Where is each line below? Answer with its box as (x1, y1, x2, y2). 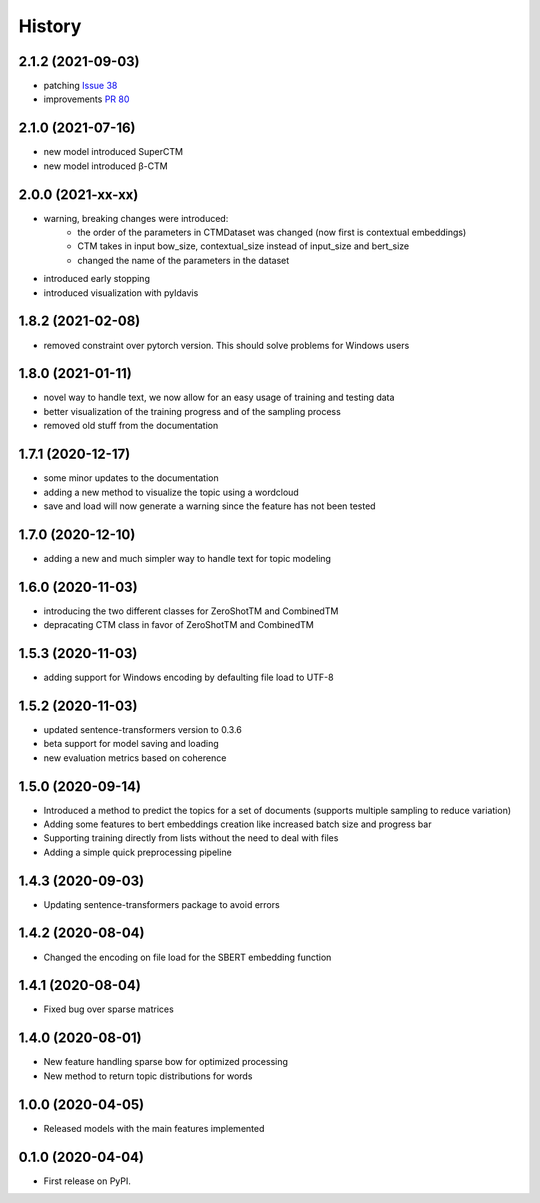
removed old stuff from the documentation (43, 420, 219, 432)
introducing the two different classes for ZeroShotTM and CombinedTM (43, 605, 339, 617)
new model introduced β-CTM (43, 160, 169, 172)
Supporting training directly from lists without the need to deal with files (43, 832, 339, 844)
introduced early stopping (43, 273, 150, 285)
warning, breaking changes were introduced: (43, 212, 229, 224)
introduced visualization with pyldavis (43, 286, 199, 299)
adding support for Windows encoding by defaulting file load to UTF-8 (43, 671, 334, 683)
